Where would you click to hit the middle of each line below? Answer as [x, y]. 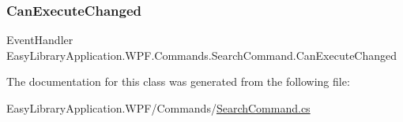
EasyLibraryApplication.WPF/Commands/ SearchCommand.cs [158, 108]
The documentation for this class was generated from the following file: [178, 81]
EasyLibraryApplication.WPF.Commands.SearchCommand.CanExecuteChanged [202, 55]
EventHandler [40, 40]
